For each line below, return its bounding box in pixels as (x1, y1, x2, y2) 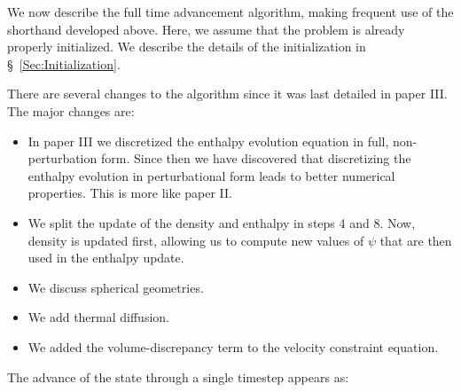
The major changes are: (7, 101, 135, 120)
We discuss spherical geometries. (27, 278, 204, 296)
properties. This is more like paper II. (27, 184, 233, 202)
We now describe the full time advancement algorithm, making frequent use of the (7, 3, 454, 20)
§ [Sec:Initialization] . (7, 54, 121, 73)
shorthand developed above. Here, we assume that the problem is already (7, 20, 405, 38)
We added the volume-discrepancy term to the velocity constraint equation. (27, 337, 439, 356)
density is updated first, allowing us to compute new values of (27, 231, 364, 249)
